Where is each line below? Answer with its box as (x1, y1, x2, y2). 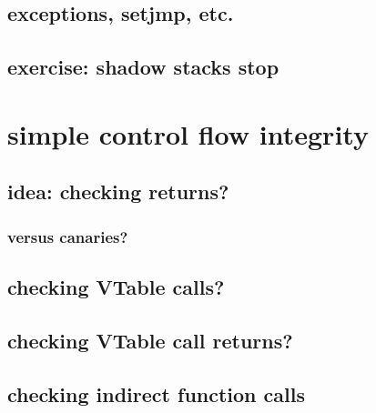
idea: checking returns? (7, 177, 229, 206)
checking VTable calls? (7, 272, 225, 300)
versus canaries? (7, 225, 128, 247)
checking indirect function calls (7, 379, 305, 408)
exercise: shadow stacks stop (7, 53, 279, 81)
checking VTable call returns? (7, 326, 293, 354)
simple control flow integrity (7, 115, 369, 152)
